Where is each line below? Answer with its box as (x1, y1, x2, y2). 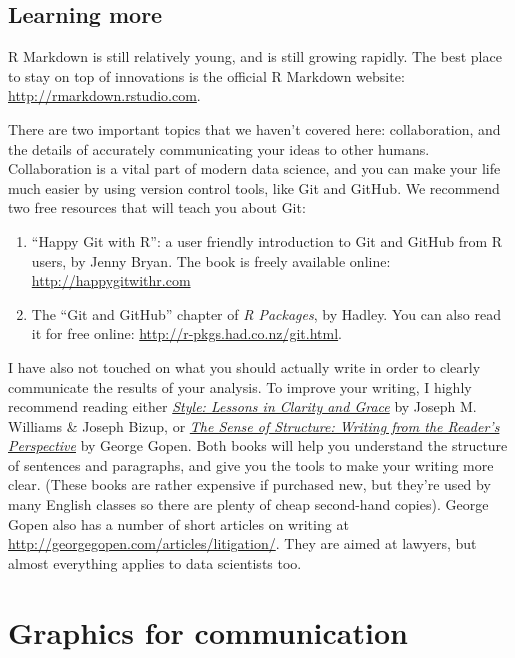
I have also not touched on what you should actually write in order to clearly (8, 356, 481, 377)
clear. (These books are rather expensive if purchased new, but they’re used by (8, 474, 491, 495)
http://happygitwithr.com (31, 270, 191, 291)
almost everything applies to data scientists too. (8, 552, 302, 573)
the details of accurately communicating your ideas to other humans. (8, 138, 430, 159)
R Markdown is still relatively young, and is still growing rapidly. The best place (8, 46, 502, 67)
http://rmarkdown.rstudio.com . (8, 85, 201, 106)
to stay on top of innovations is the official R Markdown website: (8, 65, 405, 86)
